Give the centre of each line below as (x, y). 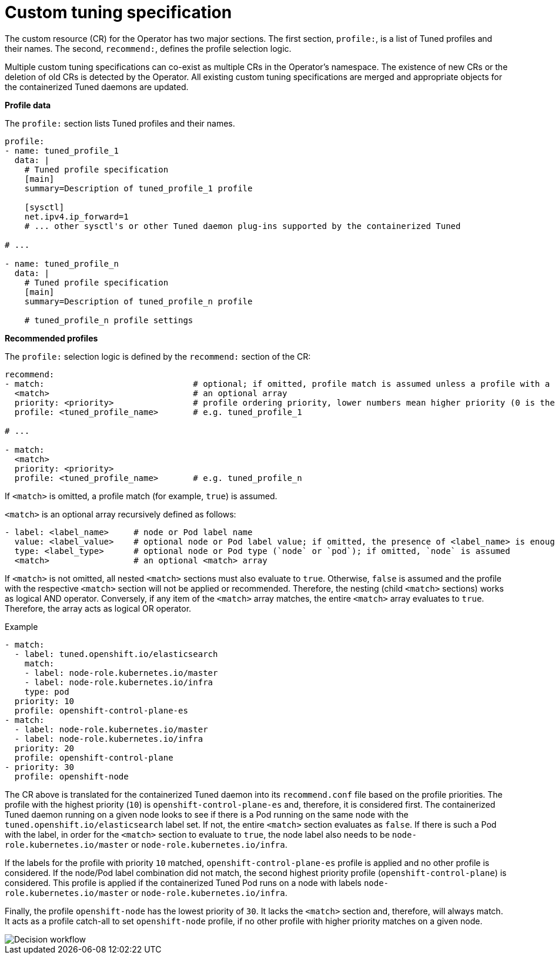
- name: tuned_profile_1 (62, 150)
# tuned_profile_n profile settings (109, 320)
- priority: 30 (40, 767)
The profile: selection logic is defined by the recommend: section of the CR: (158, 356)
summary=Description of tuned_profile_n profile (138, 301)
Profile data (28, 105)
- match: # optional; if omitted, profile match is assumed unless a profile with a (277, 384)
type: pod (47, 691)
